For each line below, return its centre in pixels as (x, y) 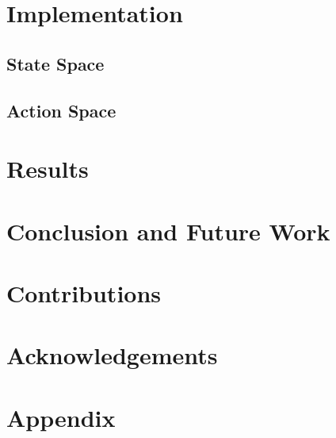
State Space (55, 63)
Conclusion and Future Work (168, 231)
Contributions (84, 292)
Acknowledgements (112, 355)
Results (48, 169)
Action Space (61, 110)
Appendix (61, 417)
